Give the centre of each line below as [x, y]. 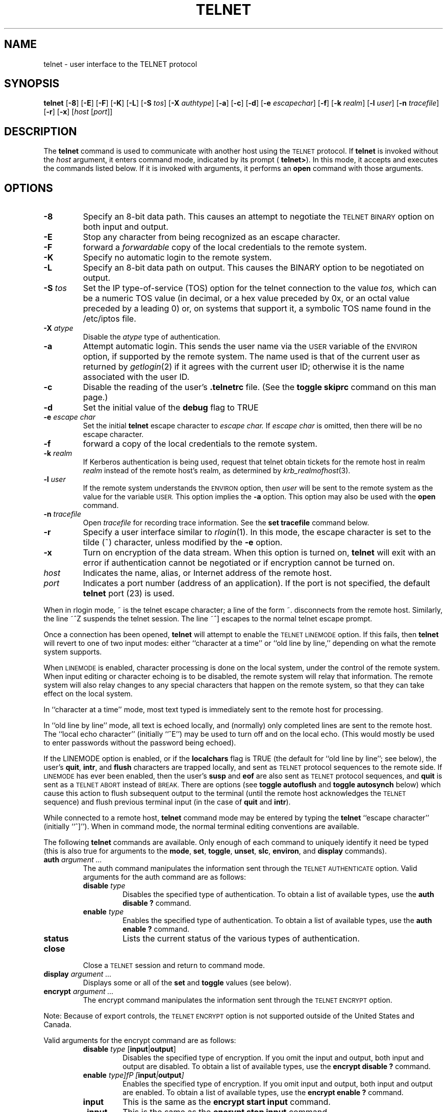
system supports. [73, 652]
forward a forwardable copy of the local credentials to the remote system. [225, 247]
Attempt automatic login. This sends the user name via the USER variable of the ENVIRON [250, 346]
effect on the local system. [88, 694]
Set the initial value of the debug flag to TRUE [171, 408]
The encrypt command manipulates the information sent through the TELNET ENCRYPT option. [238, 1000]
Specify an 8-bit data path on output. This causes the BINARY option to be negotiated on [253, 268]
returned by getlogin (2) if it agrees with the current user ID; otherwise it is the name [244, 367]
